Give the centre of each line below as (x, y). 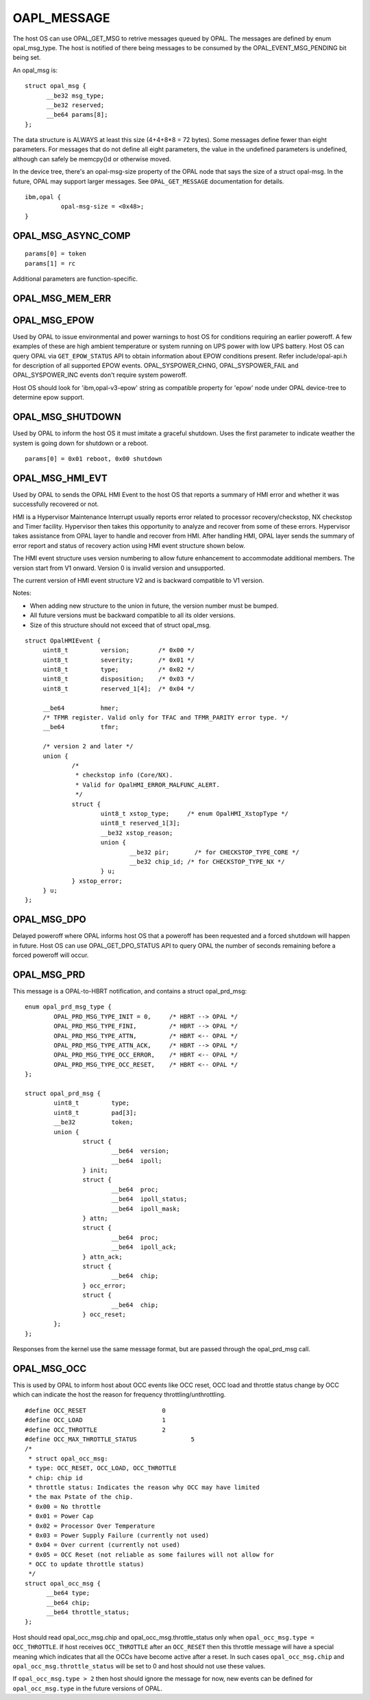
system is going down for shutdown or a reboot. (81, 443)
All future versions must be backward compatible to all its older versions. (133, 615)
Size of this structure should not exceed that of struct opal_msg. (121, 625)
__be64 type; (68, 1593)
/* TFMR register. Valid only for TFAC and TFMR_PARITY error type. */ (166, 718)
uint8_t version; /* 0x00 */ (119, 650)
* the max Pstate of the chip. (81, 1497)
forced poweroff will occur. (51, 955)
